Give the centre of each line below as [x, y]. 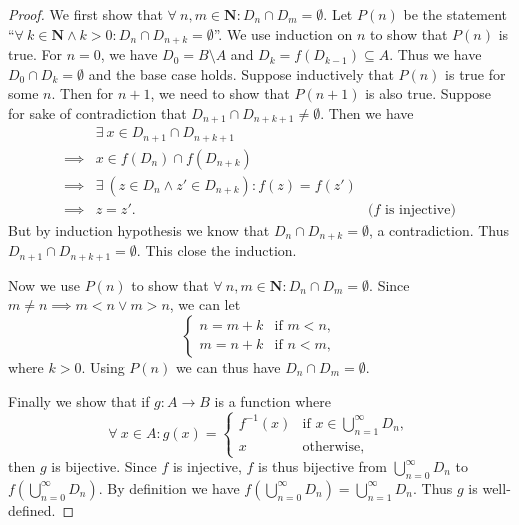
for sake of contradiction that [97, 112]
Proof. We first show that [85, 14]
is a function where [272, 400]
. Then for [82, 93]
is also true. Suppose [428, 93]
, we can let [205, 304]
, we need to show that [220, 93]
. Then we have [367, 112]
